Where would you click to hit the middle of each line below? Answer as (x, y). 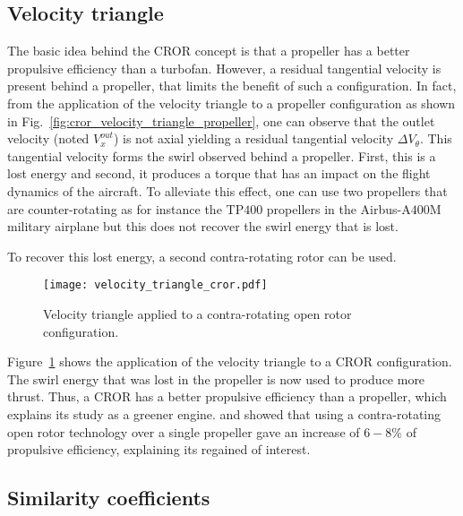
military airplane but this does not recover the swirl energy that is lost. (203, 226)
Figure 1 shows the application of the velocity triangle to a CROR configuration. (230, 361)
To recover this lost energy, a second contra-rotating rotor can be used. (202, 256)
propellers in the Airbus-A (339, 208)
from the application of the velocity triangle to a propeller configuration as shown (231, 103)
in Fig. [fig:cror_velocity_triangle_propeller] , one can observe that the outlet (221, 120)
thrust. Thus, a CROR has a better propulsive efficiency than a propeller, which (227, 396)
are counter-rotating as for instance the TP (126, 208)
